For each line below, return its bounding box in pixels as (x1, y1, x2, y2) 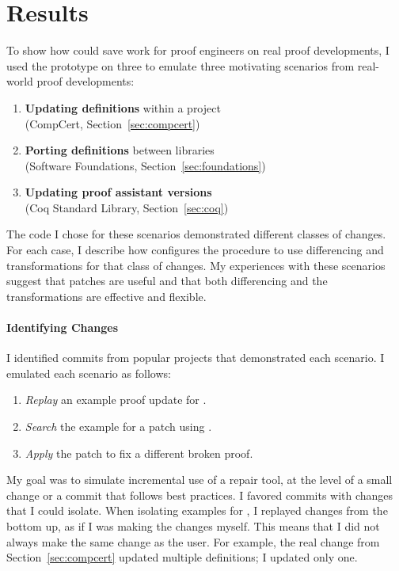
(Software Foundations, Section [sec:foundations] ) (25, 157, 266, 173)
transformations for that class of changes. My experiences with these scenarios (6, 257, 386, 273)
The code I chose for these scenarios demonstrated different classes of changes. (6, 226, 386, 242)
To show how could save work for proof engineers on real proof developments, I (6, 42, 389, 59)
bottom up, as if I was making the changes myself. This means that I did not (6, 517, 380, 534)
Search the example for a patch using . (25, 418, 212, 435)
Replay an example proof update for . (25, 391, 207, 408)
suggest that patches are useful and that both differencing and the (6, 272, 328, 289)
